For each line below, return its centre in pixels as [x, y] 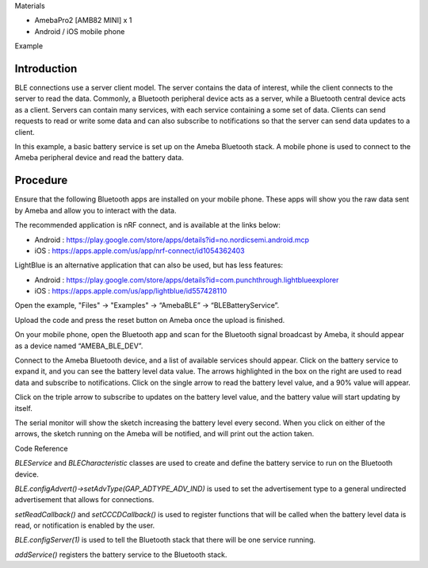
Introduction [46, 69]
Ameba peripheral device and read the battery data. [99, 158]
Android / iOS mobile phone [80, 31]
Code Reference [41, 448]
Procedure [41, 180]
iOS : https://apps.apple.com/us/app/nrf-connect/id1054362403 [139, 251]
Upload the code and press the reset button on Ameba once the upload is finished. [150, 320]
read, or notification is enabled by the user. [85, 526]
